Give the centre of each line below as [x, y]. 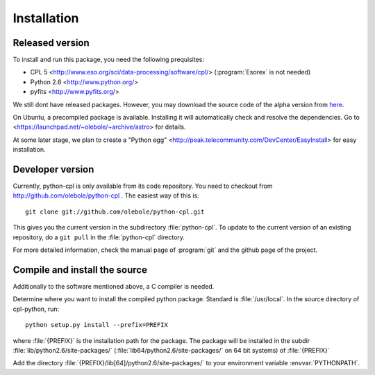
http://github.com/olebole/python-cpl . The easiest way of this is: [106, 196]
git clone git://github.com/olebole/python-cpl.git [115, 212]
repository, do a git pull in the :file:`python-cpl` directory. [99, 237]
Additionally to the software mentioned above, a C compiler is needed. [114, 286]
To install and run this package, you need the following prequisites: [109, 60]
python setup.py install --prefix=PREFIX [97, 325]
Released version [51, 43]
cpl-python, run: [36, 309]
